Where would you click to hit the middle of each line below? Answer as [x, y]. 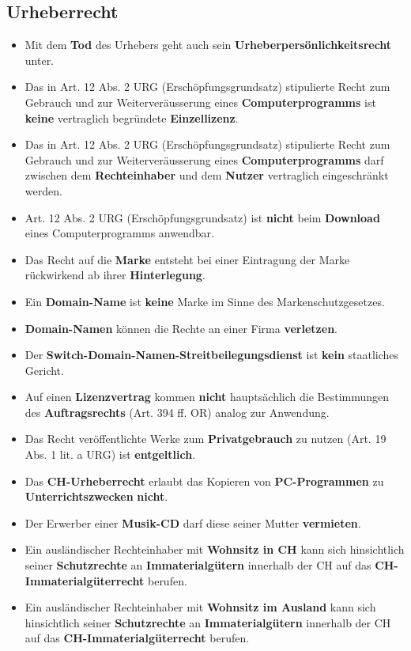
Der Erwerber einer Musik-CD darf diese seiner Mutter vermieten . [193, 522]
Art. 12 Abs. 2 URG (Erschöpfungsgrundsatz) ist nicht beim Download [202, 217]
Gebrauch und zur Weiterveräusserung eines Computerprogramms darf [204, 159]
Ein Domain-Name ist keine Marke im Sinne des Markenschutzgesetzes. [205, 301]
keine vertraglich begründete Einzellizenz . [132, 117]
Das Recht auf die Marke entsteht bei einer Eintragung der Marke [187, 259]
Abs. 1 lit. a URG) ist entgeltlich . [110, 454]
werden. [43, 190]
